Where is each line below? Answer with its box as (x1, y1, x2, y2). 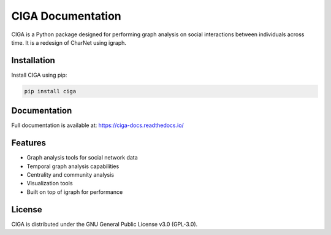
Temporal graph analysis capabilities (26, 163, 120, 170)
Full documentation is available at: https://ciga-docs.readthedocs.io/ (11, 121, 184, 129)
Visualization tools (26, 180, 73, 187)
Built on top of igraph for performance (26, 188, 123, 196)
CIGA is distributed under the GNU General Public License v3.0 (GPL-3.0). (11, 220, 198, 228)
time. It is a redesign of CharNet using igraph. (11, 39, 127, 46)
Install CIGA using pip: (11, 71, 67, 79)
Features (11, 138, 46, 148)
